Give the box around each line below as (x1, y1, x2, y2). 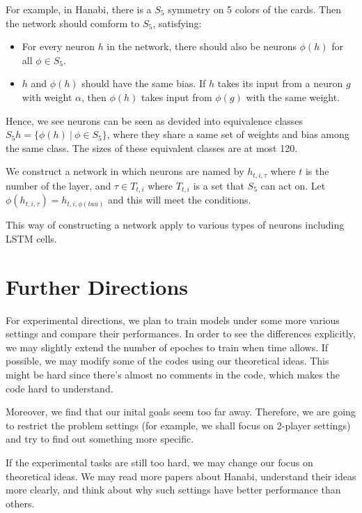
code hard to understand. (6, 381, 113, 395)
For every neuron (22, 39, 95, 54)
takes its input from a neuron (217, 76, 343, 91)
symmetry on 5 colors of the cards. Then (168, 2, 342, 16)
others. (6, 496, 35, 510)
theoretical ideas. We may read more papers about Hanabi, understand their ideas (6, 468, 356, 483)
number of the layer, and (6, 178, 111, 192)
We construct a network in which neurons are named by (6, 164, 244, 178)
